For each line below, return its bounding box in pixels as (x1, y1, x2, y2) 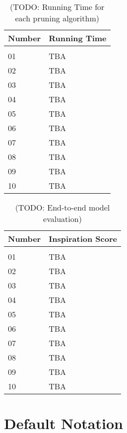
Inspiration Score (49, 233, 117, 244)
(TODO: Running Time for (10, 1, 105, 12)
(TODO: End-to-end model (15, 202, 110, 213)
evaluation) (43, 213, 82, 224)
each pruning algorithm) (15, 12, 99, 24)
